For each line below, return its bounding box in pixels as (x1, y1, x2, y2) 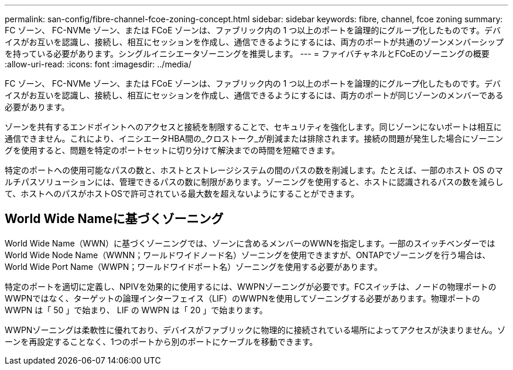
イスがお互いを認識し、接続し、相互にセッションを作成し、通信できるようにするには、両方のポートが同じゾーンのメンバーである (5, 90, 504, 100)
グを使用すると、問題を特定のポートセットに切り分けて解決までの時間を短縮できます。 (5, 145, 340, 155)
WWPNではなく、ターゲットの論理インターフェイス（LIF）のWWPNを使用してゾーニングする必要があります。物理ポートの (5, 293, 480, 303)
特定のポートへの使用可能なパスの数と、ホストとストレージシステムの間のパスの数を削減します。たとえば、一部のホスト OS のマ (5, 165, 503, 175)
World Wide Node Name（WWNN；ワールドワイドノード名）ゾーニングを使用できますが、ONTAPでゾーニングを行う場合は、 (5, 249, 491, 260)
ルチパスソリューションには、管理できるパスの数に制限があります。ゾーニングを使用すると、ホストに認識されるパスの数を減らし (5, 177, 504, 187)
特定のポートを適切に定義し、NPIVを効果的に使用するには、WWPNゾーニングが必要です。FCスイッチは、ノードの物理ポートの (5, 281, 497, 292)
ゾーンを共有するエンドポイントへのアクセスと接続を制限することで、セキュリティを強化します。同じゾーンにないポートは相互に (5, 122, 502, 132)
